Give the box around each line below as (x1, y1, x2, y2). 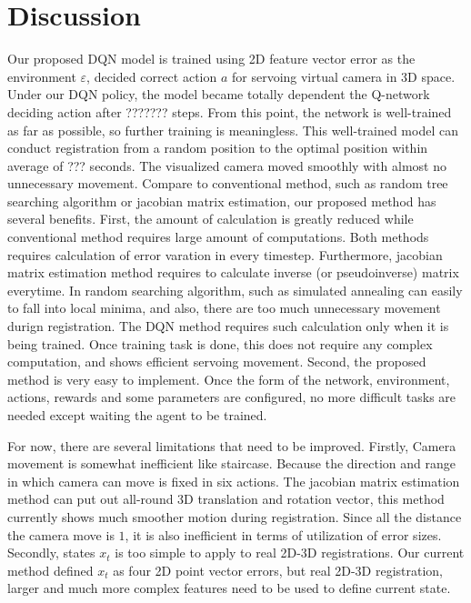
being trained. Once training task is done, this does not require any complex (7, 334, 433, 353)
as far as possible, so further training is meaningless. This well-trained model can (7, 120, 458, 139)
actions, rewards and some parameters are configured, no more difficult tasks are (7, 387, 456, 407)
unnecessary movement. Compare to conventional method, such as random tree (7, 174, 448, 193)
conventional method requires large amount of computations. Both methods (7, 227, 429, 246)
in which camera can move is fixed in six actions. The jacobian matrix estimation (7, 471, 460, 490)
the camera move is (7, 525, 115, 544)
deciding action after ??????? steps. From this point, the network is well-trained (7, 102, 452, 121)
